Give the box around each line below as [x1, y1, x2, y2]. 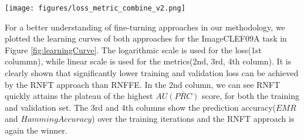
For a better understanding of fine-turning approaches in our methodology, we [5, 21, 285, 33]
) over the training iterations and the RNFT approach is [92, 112, 295, 125]
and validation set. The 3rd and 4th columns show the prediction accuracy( [5, 101, 276, 113]
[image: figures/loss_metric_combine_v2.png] [5, 4, 185, 12]
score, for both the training [202, 90, 299, 102]
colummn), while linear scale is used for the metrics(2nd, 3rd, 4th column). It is [5, 55, 292, 67]
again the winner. [5, 124, 67, 136]
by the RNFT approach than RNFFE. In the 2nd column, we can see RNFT [5, 78, 281, 90]
